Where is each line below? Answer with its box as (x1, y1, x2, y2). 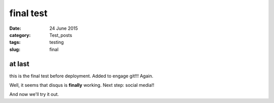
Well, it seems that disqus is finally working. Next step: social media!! (9, 82, 155, 88)
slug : (9, 46, 20, 53)
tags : (9, 39, 21, 45)
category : (9, 32, 31, 38)
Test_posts (49, 32, 73, 38)
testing (49, 39, 64, 45)
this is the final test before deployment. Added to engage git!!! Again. (9, 73, 153, 79)
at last (9, 60, 30, 68)
